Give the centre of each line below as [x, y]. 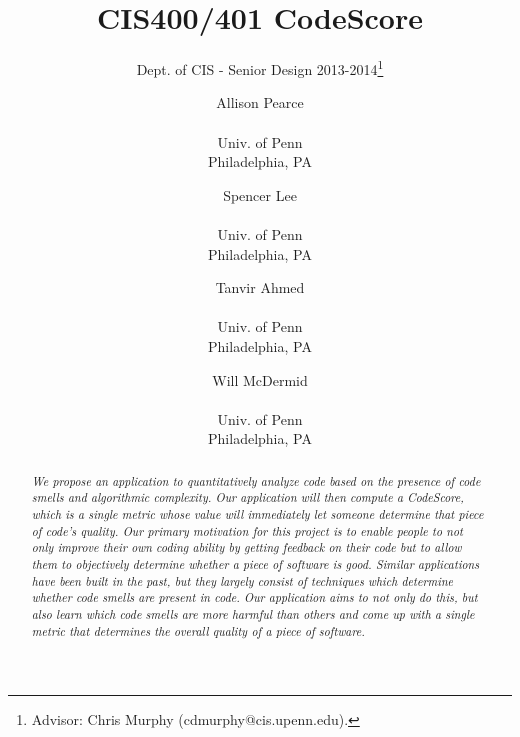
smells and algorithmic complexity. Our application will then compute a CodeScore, [247, 497]
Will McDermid [260, 379]
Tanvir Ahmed [260, 287]
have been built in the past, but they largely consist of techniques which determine [242, 580]
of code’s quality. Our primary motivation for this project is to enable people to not [247, 530]
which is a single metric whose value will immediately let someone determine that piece [257, 513]
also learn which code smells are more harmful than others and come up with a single [253, 613]
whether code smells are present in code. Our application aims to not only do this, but [254, 597]
